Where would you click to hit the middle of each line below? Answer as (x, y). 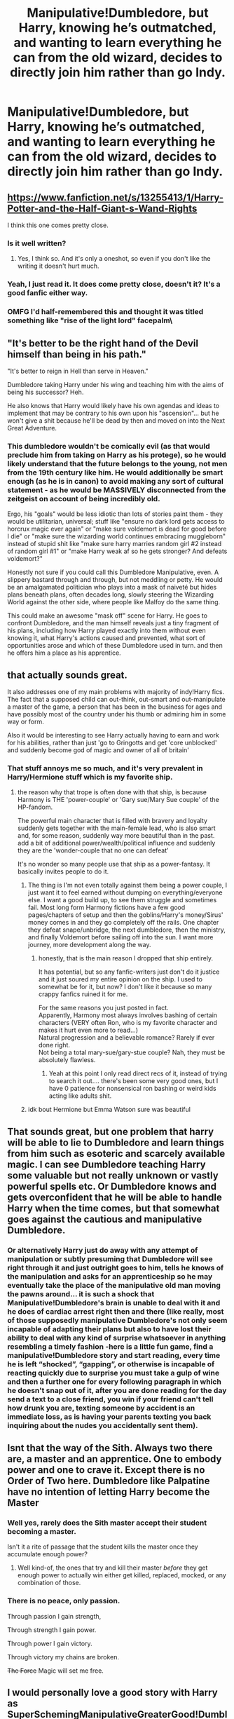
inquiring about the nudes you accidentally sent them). (103, 1425)
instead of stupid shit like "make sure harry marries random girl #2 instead (115, 544)
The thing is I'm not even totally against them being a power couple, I (128, 885)
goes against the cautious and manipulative (105, 1219)
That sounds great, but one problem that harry (111, 1131)
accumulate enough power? (47, 1554)
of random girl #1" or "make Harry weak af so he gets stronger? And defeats (117, 551)
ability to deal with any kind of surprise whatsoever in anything (117, 1338)
